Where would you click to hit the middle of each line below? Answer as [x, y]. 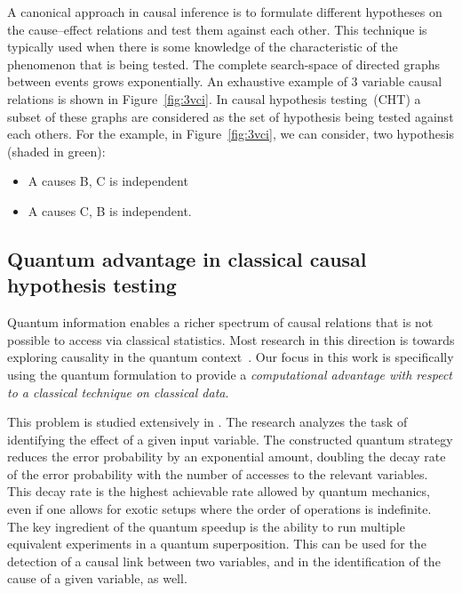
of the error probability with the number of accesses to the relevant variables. [218, 473]
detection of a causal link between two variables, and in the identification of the [224, 561]
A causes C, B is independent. [110, 210]
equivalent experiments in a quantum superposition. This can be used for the [217, 544]
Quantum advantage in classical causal [187, 258]
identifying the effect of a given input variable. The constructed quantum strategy [230, 439]
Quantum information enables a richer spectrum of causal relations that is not [220, 322]
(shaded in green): [56, 151]
